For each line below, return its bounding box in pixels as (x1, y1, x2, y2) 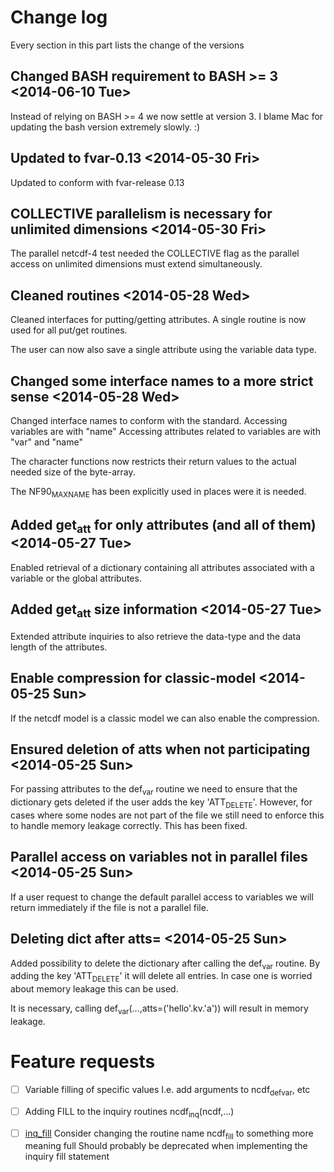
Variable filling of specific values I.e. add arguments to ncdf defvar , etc (24, 1083, 311, 1098)
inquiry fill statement (24, 1151, 110, 1163)
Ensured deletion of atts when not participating (10, 741, 311, 758)
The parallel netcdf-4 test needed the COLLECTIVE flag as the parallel (10, 247, 300, 260)
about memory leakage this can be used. (10, 983, 179, 995)
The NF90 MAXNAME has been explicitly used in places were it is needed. (10, 486, 307, 500)
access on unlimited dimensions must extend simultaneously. (10, 258, 263, 270)
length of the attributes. (10, 641, 108, 653)
